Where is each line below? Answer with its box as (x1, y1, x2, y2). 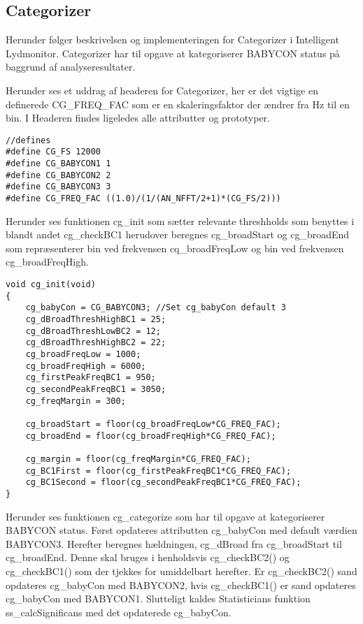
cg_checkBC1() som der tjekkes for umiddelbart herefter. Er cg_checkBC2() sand (6, 563, 357, 578)
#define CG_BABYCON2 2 (6, 170, 111, 180)
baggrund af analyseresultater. (6, 59, 136, 74)
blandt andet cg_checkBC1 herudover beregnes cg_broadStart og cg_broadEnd (6, 227, 350, 242)
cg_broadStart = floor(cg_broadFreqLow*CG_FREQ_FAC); (25, 419, 281, 429)
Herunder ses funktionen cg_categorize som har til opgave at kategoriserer (6, 509, 325, 523)
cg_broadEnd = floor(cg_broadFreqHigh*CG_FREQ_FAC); (25, 430, 276, 441)
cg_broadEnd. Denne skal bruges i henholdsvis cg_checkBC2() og (6, 550, 290, 565)
